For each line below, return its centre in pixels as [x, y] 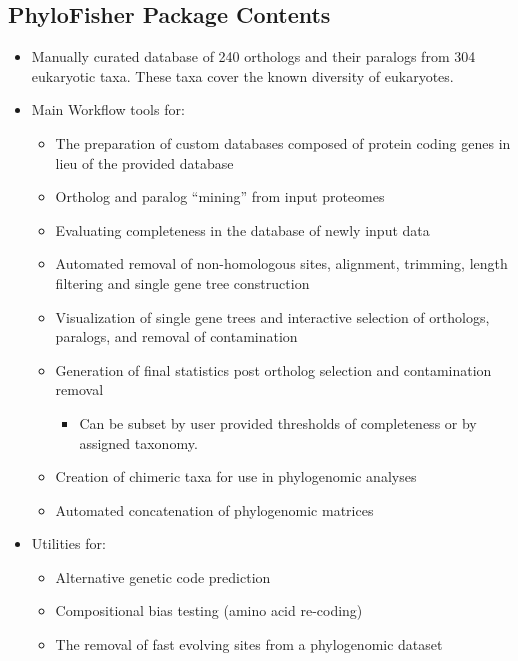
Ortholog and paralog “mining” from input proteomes [220, 196]
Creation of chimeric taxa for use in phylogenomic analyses [236, 476]
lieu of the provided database [144, 162]
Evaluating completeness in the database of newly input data [242, 229]
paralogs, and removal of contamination [176, 336]
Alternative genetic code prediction [163, 576]
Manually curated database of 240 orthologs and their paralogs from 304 [253, 56]
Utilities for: [68, 543]
